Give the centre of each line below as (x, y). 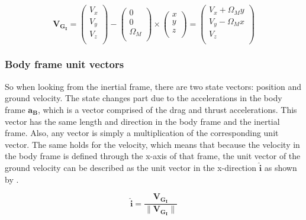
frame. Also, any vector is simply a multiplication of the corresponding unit (142, 133)
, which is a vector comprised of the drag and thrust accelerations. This (167, 109)
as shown (281, 167)
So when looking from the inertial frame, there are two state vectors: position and (153, 86)
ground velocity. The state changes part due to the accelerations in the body (144, 98)
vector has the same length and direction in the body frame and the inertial (142, 121)
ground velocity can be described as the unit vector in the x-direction (131, 167)
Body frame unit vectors (65, 64)
